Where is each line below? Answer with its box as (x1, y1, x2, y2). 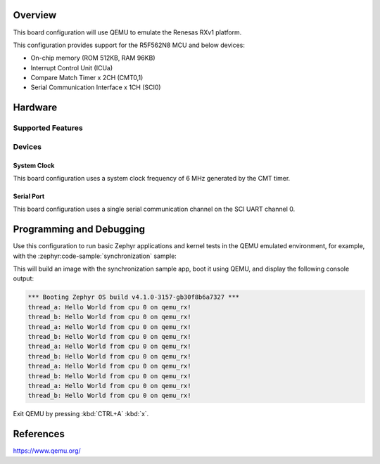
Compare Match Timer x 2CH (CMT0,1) (30, 74, 144, 82)
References (13, 428, 65, 440)
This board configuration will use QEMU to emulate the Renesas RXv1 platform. (13, 28, 242, 37)
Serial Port (13, 192, 45, 200)
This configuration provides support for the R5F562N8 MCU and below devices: (13, 41, 246, 49)
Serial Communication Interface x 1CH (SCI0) (30, 83, 161, 91)
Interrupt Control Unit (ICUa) (30, 63, 113, 72)
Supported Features (13, 123, 84, 133)
